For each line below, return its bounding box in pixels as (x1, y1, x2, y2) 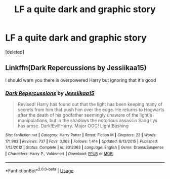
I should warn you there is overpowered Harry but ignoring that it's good (5, 77, 156, 83)
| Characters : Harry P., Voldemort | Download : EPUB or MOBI (5, 151, 114, 157)
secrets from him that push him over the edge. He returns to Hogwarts (17, 106, 164, 113)
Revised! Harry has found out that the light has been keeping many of (17, 101, 163, 108)
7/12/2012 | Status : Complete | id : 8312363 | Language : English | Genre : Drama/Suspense (5, 145, 164, 150)
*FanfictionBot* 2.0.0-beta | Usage (5, 166, 74, 173)
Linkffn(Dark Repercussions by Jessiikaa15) (5, 63, 147, 72)
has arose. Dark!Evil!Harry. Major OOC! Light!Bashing (17, 123, 129, 129)
